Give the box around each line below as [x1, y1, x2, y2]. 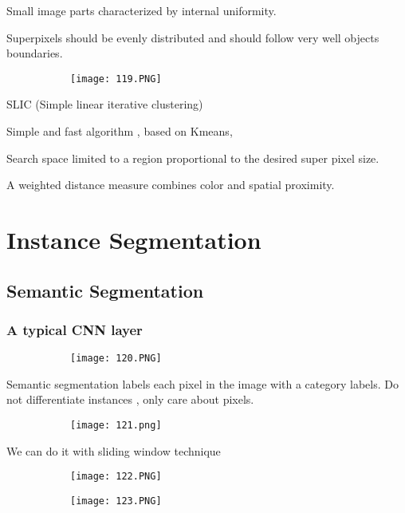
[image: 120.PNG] [70, 353, 162, 365]
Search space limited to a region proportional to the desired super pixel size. [6, 149, 379, 166]
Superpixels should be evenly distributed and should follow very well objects [6, 29, 379, 45]
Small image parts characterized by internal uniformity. [6, 2, 277, 18]
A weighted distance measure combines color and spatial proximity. [6, 176, 335, 193]
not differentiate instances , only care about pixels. [6, 391, 254, 408]
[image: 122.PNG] [70, 471, 162, 483]
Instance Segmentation [6, 223, 261, 255]
